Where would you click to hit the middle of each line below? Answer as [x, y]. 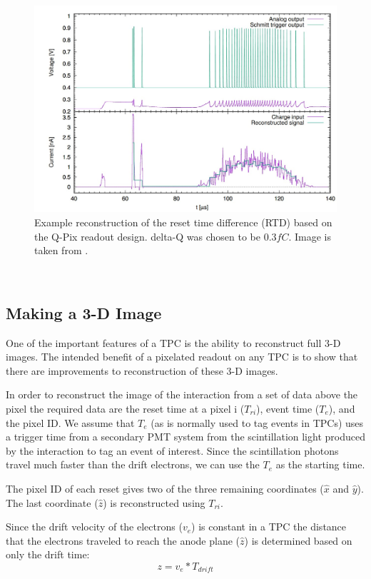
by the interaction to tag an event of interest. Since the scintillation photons [172, 450]
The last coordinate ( [52, 502]
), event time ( [288, 408]
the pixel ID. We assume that [70, 422]
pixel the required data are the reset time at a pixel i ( [125, 408]
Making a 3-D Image [84, 312]
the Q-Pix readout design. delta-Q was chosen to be [148, 236]
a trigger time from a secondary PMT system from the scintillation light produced [185, 437]
